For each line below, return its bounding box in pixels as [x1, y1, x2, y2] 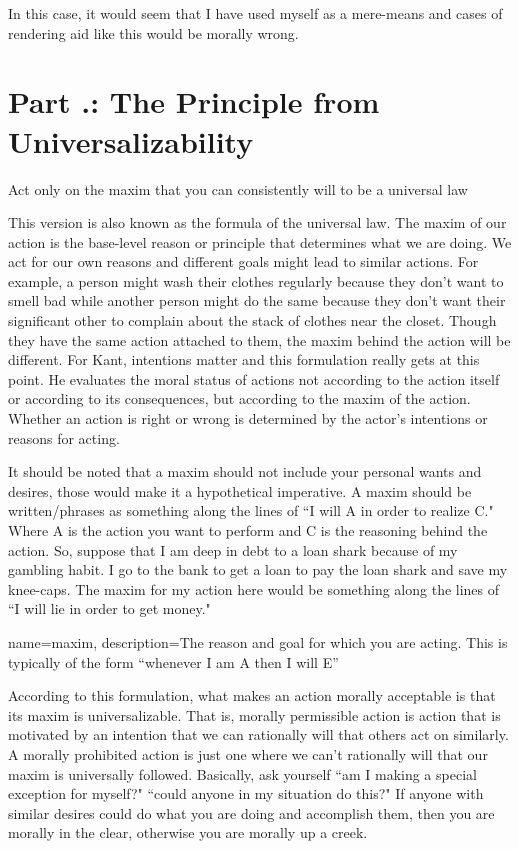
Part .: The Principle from [8, 81, 380, 122]
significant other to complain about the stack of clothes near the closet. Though [8, 310, 497, 331]
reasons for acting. [8, 427, 120, 448]
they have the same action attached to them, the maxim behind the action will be [8, 329, 511, 350]
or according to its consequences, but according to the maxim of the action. [8, 388, 471, 409]
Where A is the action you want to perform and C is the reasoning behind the [8, 520, 488, 540]
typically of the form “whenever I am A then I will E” [8, 651, 339, 672]
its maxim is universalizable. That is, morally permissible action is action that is [8, 704, 501, 725]
